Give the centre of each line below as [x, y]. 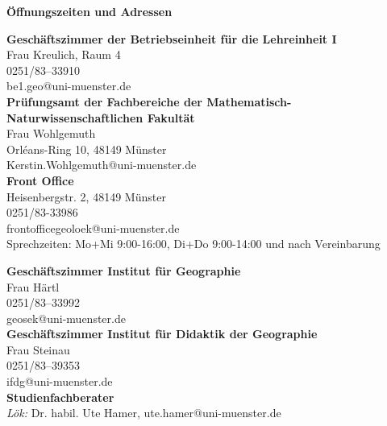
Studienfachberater [60, 397]
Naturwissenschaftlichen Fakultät [101, 117]
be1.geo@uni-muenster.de [69, 86]
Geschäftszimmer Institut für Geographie [124, 270]
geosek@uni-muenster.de [66, 318]
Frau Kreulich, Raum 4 [64, 54]
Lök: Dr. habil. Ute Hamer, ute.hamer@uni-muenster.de [144, 413]
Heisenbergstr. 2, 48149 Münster [86, 196]
